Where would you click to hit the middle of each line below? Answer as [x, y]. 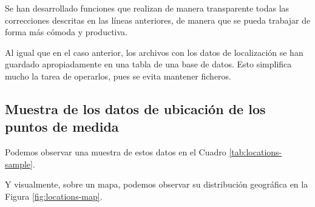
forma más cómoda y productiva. [66, 32]
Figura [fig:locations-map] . [54, 196]
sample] [19, 164]
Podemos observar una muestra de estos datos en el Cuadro [116, 152]
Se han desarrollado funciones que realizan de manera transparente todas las [147, 8]
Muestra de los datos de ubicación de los [135, 108]
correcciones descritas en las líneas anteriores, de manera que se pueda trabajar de [158, 20]
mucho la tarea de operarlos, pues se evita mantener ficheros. [118, 76]
